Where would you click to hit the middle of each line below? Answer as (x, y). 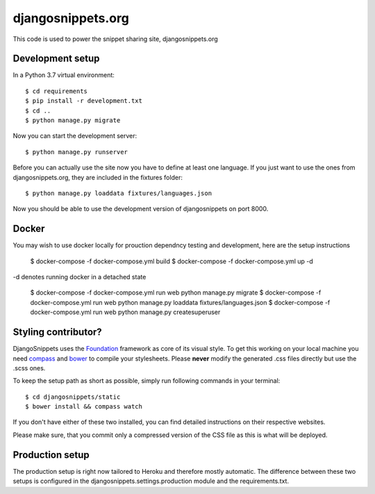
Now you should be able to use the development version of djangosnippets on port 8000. (141, 209)
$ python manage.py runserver (77, 152)
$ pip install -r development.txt (84, 101)
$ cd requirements (57, 91)
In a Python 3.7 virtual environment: (64, 75)
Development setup (56, 59)
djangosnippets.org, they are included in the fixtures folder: (98, 177)
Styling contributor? (57, 332)
